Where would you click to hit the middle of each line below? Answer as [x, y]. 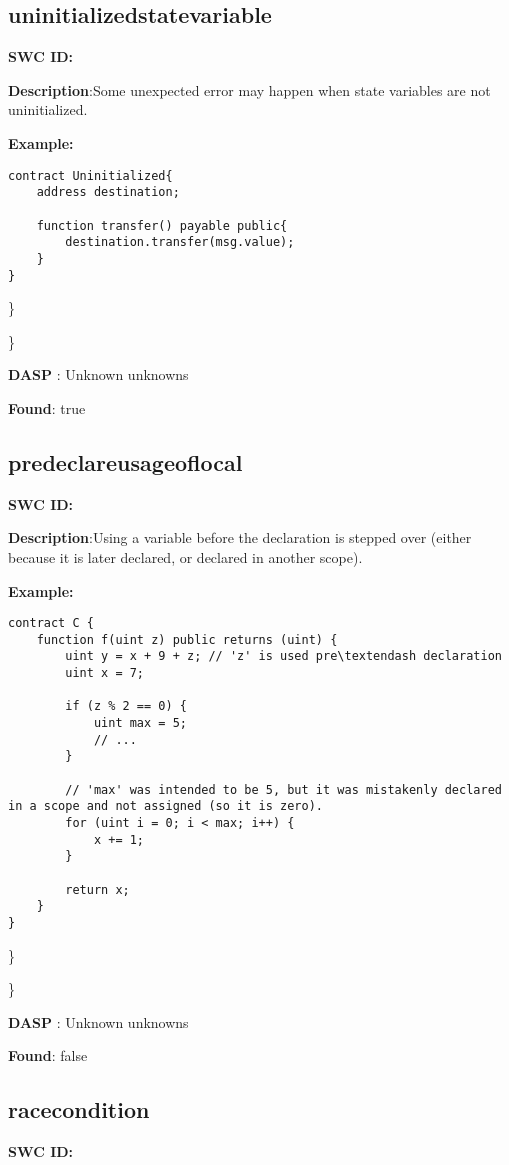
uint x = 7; [105, 673]
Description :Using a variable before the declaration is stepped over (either [240, 537]
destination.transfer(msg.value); [180, 242]
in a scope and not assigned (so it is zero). [165, 806]
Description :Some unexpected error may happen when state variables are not [249, 89]
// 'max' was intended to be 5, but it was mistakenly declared [283, 789]
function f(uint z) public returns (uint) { [187, 639]
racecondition [79, 1109]
